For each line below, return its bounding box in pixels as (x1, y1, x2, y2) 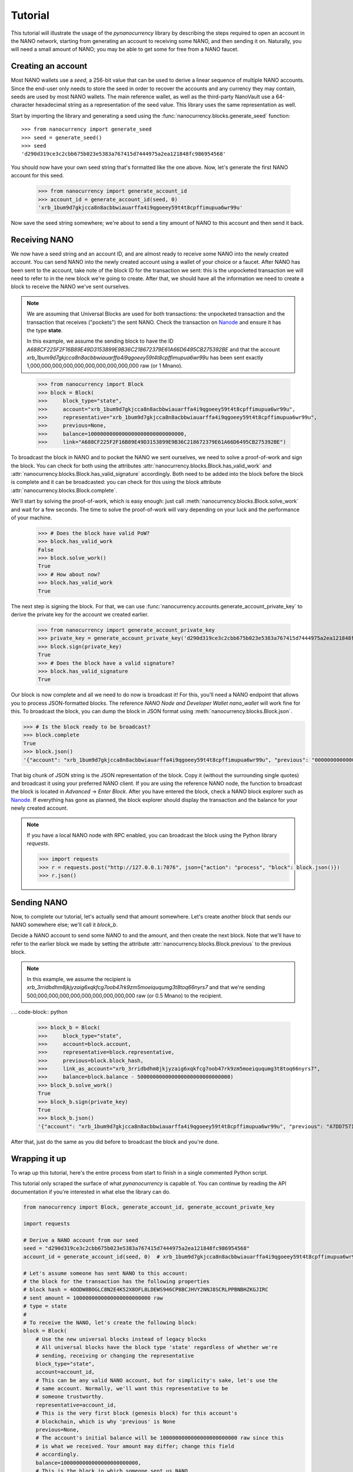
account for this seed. (11, 172, 64, 179)
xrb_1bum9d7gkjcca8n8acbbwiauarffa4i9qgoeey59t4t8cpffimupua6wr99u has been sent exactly (26, 354, 264, 362)
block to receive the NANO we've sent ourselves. (11, 283, 131, 290)
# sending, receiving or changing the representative (35, 1352, 194, 1359)
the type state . (26, 327, 63, 334)
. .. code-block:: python (11, 1009, 68, 1016)
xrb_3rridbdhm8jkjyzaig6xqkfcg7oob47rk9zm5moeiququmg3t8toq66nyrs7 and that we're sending (26, 984, 265, 991)
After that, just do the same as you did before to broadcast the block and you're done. (11, 1138, 219, 1145)
